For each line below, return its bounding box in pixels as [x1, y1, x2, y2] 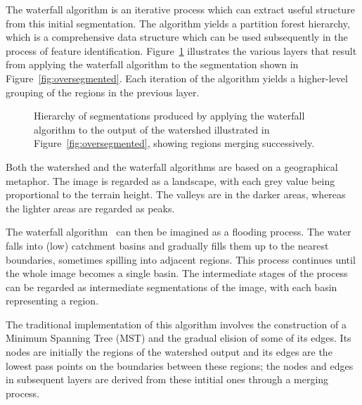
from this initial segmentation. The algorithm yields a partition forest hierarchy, [6, 15, 350, 30]
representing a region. [6, 293, 99, 308]
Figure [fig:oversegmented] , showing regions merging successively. [34, 136, 315, 150]
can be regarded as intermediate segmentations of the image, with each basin [6, 279, 337, 294]
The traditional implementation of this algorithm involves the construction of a [6, 316, 347, 331]
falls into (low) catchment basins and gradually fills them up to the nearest [6, 238, 329, 252]
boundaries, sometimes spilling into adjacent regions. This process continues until [6, 252, 356, 266]
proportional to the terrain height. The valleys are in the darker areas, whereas [6, 187, 346, 202]
